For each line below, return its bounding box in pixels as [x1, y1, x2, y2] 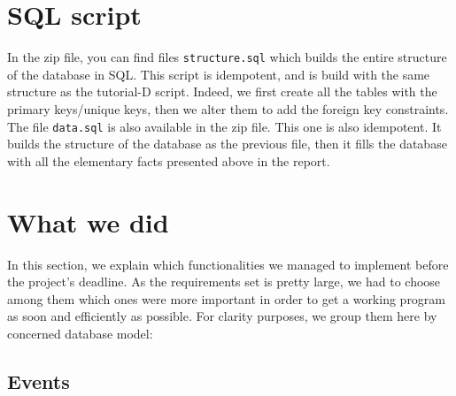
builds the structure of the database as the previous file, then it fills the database [7, 134, 447, 153]
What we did [7, 203, 169, 240]
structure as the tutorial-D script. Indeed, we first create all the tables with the [7, 82, 437, 101]
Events [7, 367, 70, 394]
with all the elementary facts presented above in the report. [7, 151, 330, 170]
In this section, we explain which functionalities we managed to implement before [7, 255, 449, 273]
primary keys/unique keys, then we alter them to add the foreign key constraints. [7, 99, 449, 118]
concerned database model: [7, 324, 153, 342]
